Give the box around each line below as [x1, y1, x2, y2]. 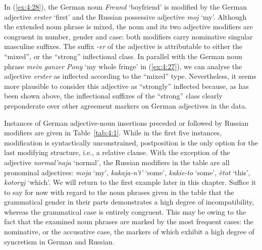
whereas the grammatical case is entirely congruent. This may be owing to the [4, 206, 246, 217]
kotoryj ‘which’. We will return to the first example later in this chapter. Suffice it [4, 177, 256, 187]
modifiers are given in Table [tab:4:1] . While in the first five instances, [4, 127, 222, 138]
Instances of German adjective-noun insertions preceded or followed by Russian [4, 117, 249, 128]
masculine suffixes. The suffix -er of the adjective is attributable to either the [4, 41, 243, 52]
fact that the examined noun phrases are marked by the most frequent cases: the [4, 216, 254, 227]
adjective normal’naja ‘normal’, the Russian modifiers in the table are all [4, 157, 230, 167]
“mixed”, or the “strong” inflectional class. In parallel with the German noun [4, 51, 242, 61]
